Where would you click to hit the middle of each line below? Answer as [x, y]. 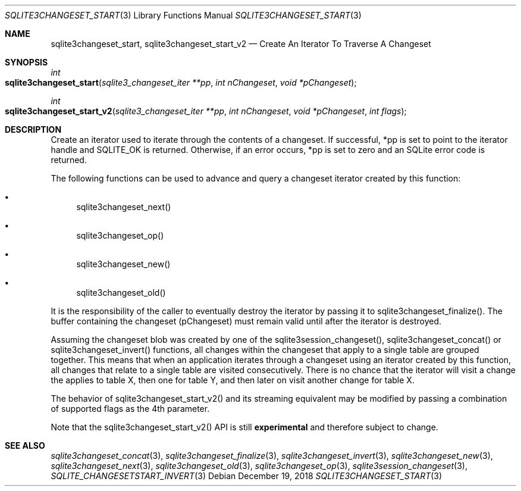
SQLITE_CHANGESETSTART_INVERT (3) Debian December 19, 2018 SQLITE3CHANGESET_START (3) [247, 476]
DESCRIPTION [33, 129]
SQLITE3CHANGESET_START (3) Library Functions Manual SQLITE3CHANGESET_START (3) [183, 15]
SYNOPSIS [26, 62]
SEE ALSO [25, 445]
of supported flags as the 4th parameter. [130, 409]
